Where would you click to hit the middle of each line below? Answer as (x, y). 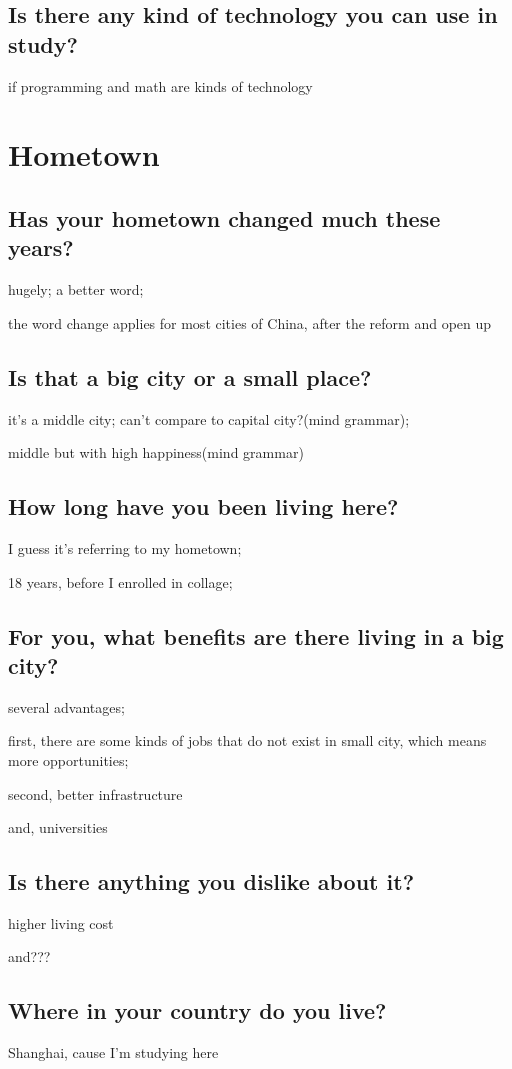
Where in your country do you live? (197, 1010)
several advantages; (66, 706)
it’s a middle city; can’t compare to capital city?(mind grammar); (209, 418)
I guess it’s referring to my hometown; (125, 547)
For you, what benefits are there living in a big (256, 635)
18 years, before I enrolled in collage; (120, 581)
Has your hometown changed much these (224, 217)
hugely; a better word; (76, 289)
